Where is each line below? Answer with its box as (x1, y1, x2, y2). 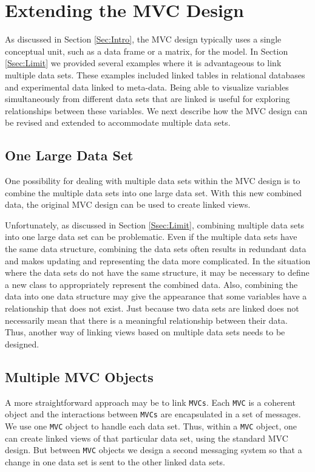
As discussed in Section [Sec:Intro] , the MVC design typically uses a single (5, 33, 282, 46)
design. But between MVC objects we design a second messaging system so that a (5, 443, 302, 456)
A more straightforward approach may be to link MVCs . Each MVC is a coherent (5, 395, 296, 408)
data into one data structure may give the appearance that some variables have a (5, 290, 307, 303)
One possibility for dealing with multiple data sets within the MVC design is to (5, 174, 300, 187)
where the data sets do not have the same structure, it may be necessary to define (5, 266, 310, 279)
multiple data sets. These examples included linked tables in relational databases (5, 68, 305, 81)
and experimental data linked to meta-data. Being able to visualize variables (5, 80, 289, 93)
